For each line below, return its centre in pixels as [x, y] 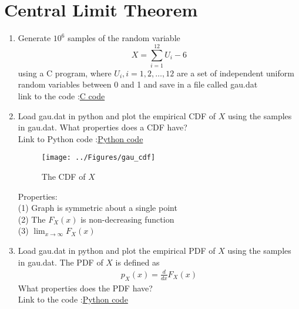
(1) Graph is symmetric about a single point [98, 208]
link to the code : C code [61, 96]
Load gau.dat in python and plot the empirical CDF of [117, 115]
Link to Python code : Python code [80, 138]
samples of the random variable [124, 38]
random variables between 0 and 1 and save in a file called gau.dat [138, 84]
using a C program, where [65, 73]
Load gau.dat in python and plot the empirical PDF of [117, 251]
